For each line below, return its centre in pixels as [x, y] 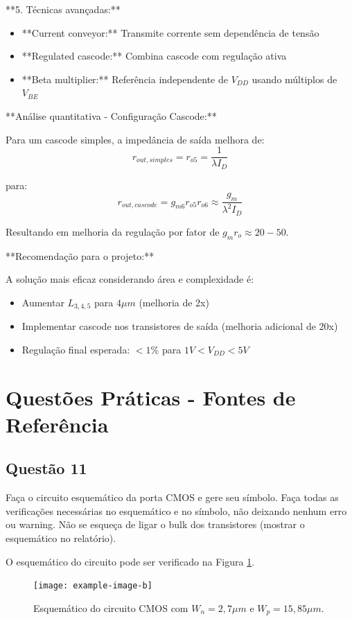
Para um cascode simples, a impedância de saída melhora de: [135, 139]
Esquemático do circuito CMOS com [111, 607]
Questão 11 [46, 468]
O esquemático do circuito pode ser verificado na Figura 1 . [130, 561]
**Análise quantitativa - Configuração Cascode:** [111, 115]
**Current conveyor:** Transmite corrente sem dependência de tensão [170, 32]
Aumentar [43, 302]
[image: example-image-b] [93, 586]
